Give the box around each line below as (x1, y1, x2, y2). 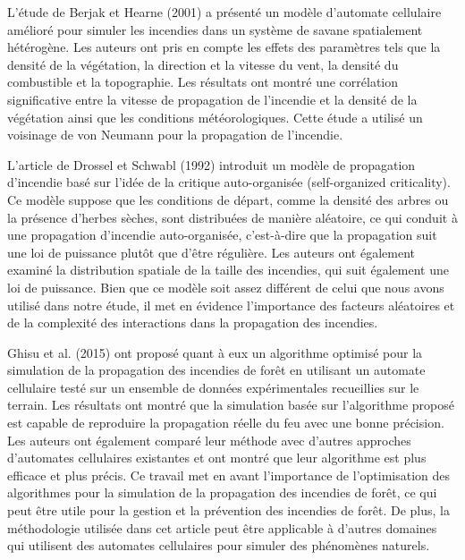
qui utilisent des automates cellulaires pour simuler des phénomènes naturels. (7, 536, 430, 555)
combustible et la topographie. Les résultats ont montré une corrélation (7, 72, 399, 91)
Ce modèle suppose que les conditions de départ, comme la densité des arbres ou (7, 190, 449, 208)
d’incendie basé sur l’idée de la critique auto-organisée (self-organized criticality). (7, 173, 451, 191)
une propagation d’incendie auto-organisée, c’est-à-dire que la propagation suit (7, 225, 437, 244)
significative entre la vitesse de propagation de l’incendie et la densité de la (7, 89, 418, 108)
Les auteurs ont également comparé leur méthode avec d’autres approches (7, 430, 411, 449)
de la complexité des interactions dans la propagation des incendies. (7, 313, 378, 332)
